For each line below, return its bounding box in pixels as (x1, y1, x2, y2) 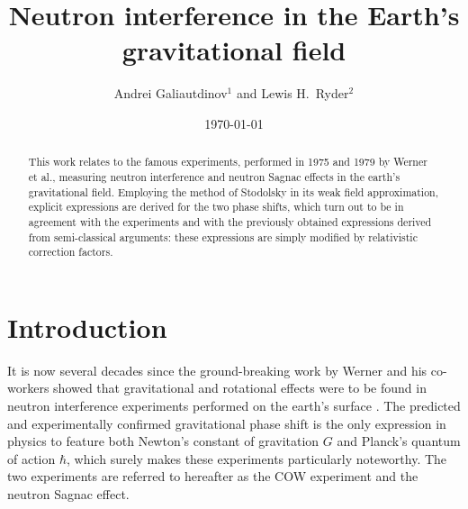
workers (7, 378, 49, 397)
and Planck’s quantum (337, 432, 461, 450)
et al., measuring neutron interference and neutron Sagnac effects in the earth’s (28, 168, 400, 184)
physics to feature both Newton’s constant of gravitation (7, 432, 319, 450)
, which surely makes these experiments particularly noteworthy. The (67, 449, 447, 468)
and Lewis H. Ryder (236, 84, 349, 103)
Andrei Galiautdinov (113, 84, 228, 103)
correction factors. (28, 244, 113, 259)
